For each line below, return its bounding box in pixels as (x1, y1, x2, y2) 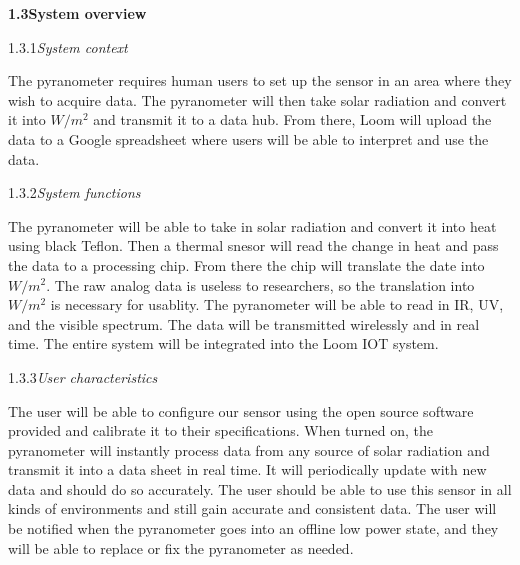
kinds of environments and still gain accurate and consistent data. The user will (8, 498, 497, 519)
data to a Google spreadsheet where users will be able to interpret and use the (8, 128, 489, 149)
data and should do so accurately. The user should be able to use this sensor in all (8, 478, 512, 499)
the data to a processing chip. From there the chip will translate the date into (8, 254, 485, 275)
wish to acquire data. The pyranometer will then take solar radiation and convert (8, 89, 507, 110)
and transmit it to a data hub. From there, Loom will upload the (93, 109, 492, 130)
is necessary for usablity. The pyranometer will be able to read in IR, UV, (50, 294, 504, 315)
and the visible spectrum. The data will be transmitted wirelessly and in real (8, 313, 480, 334)
